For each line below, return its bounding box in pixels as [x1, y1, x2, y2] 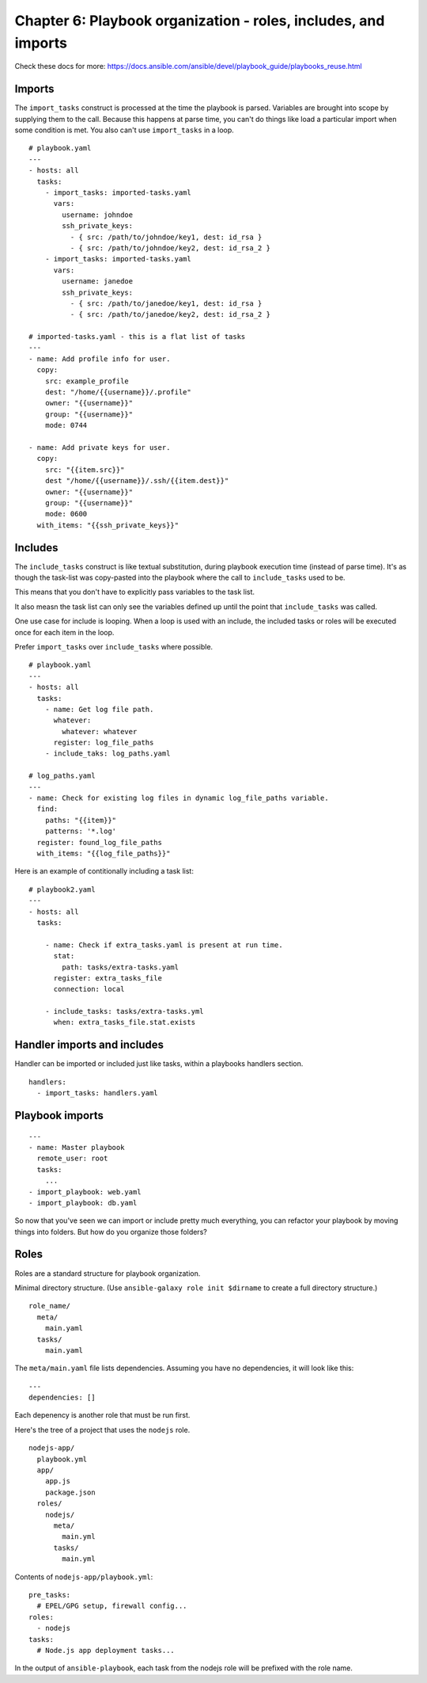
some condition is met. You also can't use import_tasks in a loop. [14, 125, 235, 135]
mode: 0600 [44, 509, 88, 519]
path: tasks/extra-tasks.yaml [62, 962, 179, 972]
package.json [44, 1487, 96, 1497]
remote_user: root [36, 1154, 108, 1163]
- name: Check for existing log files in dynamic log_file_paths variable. [28, 794, 329, 803]
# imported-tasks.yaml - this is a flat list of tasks [28, 333, 246, 341]
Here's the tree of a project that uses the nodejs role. [14, 1425, 191, 1434]
